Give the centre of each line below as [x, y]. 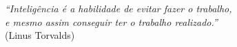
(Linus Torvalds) [40, 35]
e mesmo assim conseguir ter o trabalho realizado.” [111, 21]
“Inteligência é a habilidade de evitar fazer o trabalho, [118, 8]
